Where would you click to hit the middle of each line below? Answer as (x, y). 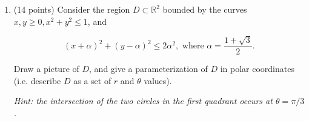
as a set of (92, 80)
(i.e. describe (37, 80)
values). (158, 80)
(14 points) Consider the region (72, 9)
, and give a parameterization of (148, 69)
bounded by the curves (205, 9)
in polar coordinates (257, 69)
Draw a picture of (46, 69)
